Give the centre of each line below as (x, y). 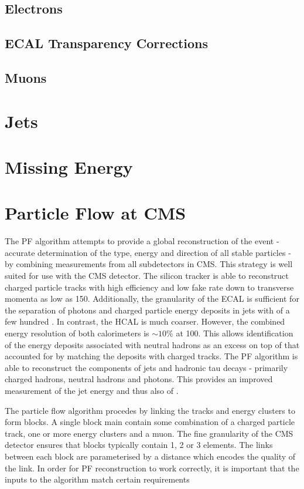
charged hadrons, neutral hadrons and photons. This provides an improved (139, 379)
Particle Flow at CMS (95, 213)
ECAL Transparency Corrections (107, 43)
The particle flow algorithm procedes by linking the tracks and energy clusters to (150, 410)
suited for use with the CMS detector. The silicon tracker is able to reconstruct (147, 275)
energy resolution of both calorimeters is (77, 333)
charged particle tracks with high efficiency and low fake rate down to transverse (149, 287)
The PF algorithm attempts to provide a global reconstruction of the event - (142, 241)
